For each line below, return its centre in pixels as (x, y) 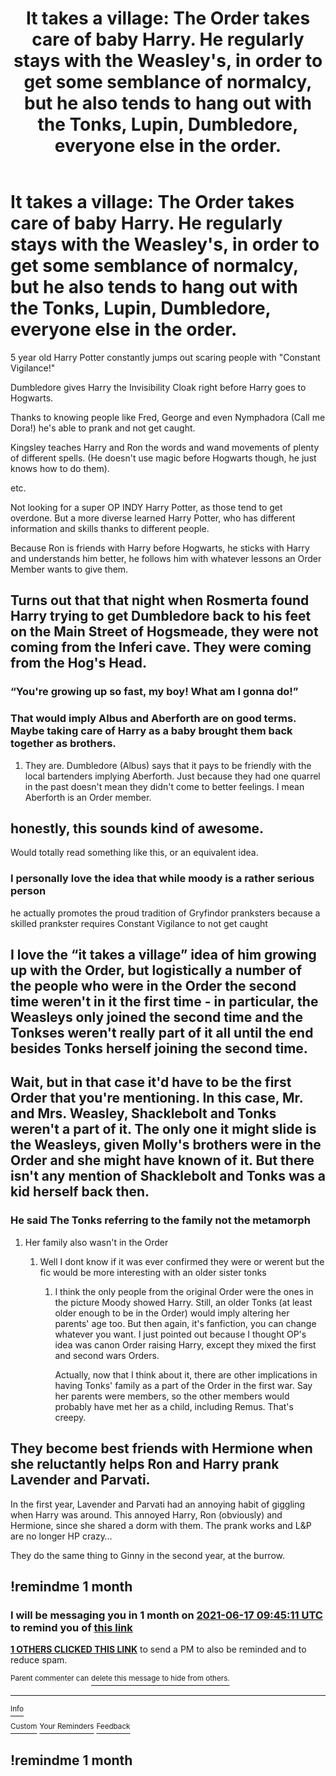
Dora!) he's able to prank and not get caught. (103, 428)
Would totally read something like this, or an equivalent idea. (134, 853)
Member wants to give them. (69, 569)
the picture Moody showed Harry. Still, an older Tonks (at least (183, 1302)
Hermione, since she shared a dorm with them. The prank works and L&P (161, 1525)
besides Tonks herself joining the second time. (159, 1048)
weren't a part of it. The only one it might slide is (163, 1129)
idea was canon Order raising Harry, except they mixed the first (185, 1344)
